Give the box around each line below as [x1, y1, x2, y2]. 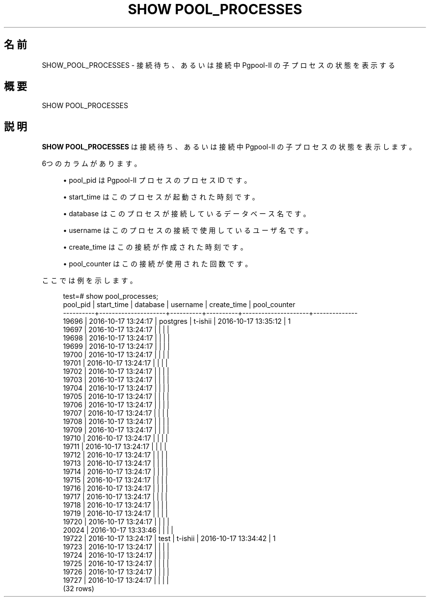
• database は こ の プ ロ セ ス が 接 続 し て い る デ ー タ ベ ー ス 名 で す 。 [63, 209, 310, 218]
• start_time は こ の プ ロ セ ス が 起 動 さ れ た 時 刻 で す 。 [63, 193, 259, 201]
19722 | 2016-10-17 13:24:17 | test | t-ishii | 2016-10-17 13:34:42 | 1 [63, 534, 276, 543]
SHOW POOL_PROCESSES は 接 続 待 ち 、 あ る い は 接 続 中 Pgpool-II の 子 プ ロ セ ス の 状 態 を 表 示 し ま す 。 [42, 143, 416, 151]
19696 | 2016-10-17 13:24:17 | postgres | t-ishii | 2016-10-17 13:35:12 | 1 [63, 317, 291, 326]
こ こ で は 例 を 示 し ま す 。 [42, 276, 137, 285]
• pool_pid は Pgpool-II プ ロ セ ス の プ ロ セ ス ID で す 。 [63, 176, 251, 185]
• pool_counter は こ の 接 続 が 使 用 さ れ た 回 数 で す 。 [63, 259, 252, 268]
